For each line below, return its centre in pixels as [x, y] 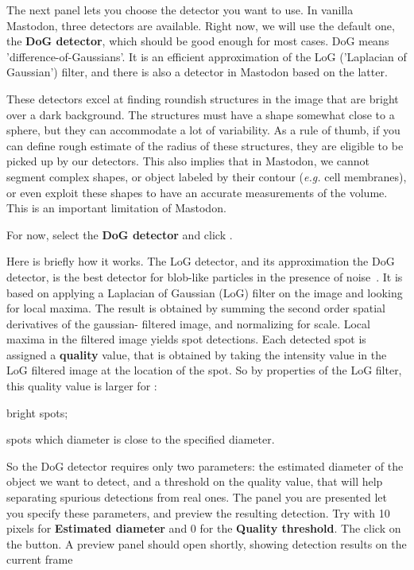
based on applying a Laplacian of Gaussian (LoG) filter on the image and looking [205, 292]
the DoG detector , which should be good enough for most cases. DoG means [198, 41]
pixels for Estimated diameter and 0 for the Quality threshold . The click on [204, 528]
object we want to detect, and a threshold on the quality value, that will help [195, 481]
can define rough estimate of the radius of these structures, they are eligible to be [205, 145]
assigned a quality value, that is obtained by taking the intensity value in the [197, 354]
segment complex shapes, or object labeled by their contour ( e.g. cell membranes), [207, 176]
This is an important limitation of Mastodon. [116, 208]
